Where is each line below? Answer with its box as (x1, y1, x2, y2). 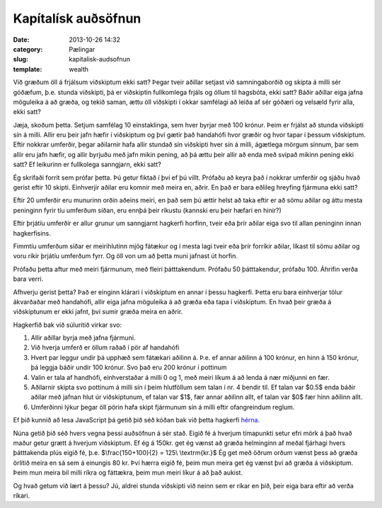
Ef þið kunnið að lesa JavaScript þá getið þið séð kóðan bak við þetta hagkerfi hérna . (13, 416, 260, 425)
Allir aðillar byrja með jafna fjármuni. (30, 333, 136, 342)
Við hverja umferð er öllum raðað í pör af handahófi (30, 343, 180, 352)
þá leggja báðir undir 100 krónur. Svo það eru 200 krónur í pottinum (30, 363, 227, 371)
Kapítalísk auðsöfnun (13, 11, 141, 26)
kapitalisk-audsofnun (69, 55, 131, 64)
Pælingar (69, 45, 95, 53)
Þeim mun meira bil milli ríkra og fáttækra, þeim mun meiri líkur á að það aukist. (13, 468, 243, 477)
